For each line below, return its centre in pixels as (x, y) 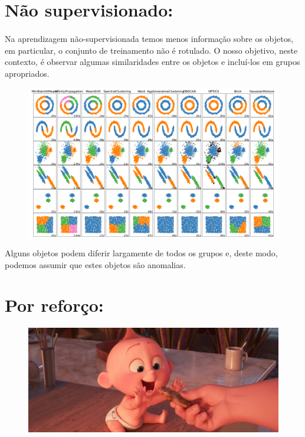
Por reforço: (54, 305)
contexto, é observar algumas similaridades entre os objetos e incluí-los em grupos (152, 62)
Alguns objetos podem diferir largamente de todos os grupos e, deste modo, (141, 253)
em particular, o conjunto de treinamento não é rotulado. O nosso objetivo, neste (151, 50)
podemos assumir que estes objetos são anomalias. (95, 264)
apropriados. (27, 73)
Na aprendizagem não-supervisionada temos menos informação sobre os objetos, (149, 38)
